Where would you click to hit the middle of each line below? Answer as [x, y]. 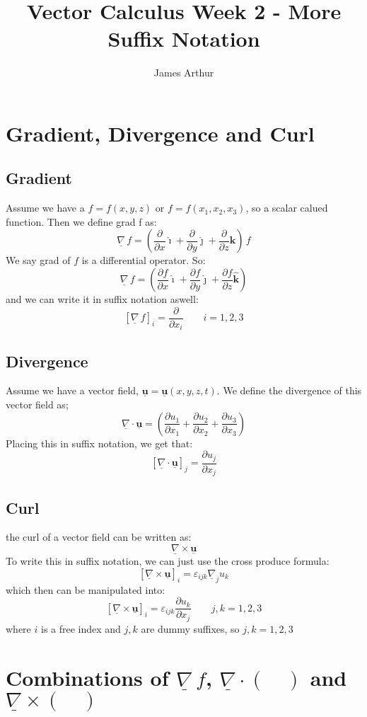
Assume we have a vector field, [72, 390]
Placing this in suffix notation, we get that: [99, 443]
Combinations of [87, 677]
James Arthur [184, 73]
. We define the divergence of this [289, 390]
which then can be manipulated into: [86, 589]
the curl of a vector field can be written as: [99, 537]
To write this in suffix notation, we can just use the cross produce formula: [168, 561]
